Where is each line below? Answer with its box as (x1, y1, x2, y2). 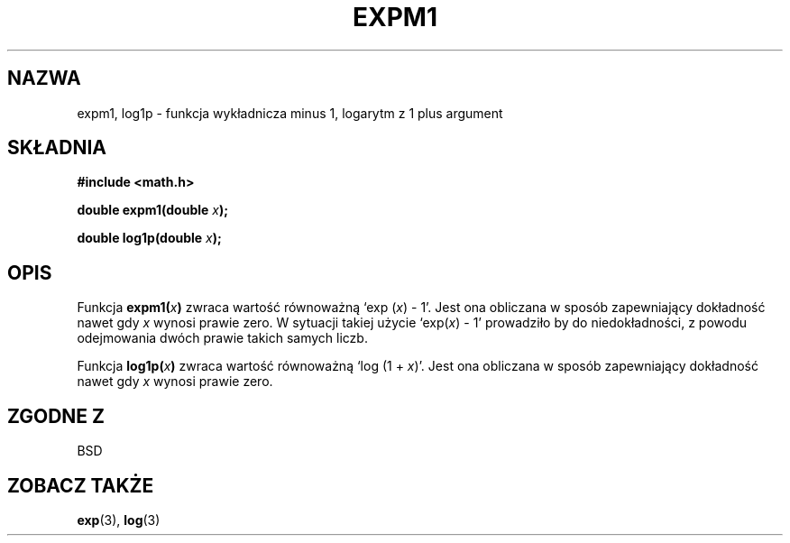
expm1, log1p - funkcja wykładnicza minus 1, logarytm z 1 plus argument (77, 105, 503, 121)
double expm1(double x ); (77, 202, 229, 218)
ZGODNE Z (7, 404, 106, 428)
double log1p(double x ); (77, 230, 222, 246)
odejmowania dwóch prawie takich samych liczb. (77, 330, 368, 346)
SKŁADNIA (7, 136, 106, 160)
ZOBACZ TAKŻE (7, 474, 154, 497)
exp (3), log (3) (77, 511, 161, 528)
